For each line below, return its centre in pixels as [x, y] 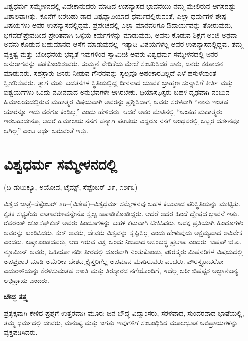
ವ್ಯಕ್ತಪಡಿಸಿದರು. [21, 332]
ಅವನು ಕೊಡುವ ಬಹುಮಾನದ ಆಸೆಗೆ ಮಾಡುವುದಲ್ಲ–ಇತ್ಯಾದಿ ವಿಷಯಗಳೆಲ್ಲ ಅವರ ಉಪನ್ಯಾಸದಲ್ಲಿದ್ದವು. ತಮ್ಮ [124, 44]
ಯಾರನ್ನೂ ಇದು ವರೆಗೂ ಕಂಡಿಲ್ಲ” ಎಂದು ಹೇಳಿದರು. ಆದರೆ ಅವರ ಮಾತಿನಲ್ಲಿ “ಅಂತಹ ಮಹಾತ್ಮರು [113, 111]
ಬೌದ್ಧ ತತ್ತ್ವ [16, 296]
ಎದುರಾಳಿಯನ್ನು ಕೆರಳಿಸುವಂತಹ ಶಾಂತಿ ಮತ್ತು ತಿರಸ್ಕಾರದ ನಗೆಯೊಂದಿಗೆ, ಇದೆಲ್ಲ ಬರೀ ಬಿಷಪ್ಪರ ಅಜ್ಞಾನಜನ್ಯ [121, 271]
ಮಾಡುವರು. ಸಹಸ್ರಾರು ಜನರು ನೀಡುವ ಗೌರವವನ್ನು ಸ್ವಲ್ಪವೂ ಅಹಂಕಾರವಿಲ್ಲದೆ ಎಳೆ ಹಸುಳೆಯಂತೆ [110, 73]
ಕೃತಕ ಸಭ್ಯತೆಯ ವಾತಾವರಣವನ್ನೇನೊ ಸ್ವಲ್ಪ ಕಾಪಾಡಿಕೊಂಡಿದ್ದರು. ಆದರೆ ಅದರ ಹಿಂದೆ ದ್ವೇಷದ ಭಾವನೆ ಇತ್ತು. [122, 213]
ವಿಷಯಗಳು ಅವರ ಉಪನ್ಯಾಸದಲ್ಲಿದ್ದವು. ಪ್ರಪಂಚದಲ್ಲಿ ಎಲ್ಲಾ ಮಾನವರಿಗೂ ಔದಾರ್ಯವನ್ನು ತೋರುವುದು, [118, 25]
